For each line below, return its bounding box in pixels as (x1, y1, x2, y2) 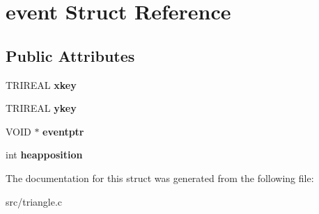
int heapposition (6, 147, 83, 162)
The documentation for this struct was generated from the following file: (6, 170, 314, 185)
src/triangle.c (6, 194, 63, 208)
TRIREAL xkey (6, 77, 77, 92)
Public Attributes (6, 44, 135, 66)
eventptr (42, 124, 84, 138)
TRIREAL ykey (6, 101, 77, 115)
